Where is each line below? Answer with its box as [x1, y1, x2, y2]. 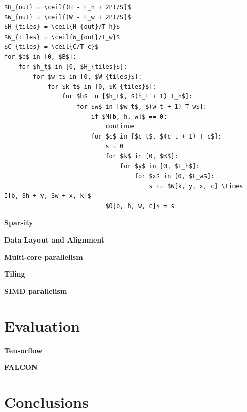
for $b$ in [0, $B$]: [4, 53, 77, 60]
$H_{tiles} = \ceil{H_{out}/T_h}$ [4, 23, 120, 31]
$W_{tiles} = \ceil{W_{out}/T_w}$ [4, 33, 120, 41]
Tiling [4, 268, 25, 279]
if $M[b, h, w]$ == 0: [91, 113, 168, 120]
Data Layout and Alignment [4, 234, 105, 245]
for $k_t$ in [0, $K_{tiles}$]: [47, 83, 156, 90]
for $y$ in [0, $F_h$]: [120, 162, 200, 170]
